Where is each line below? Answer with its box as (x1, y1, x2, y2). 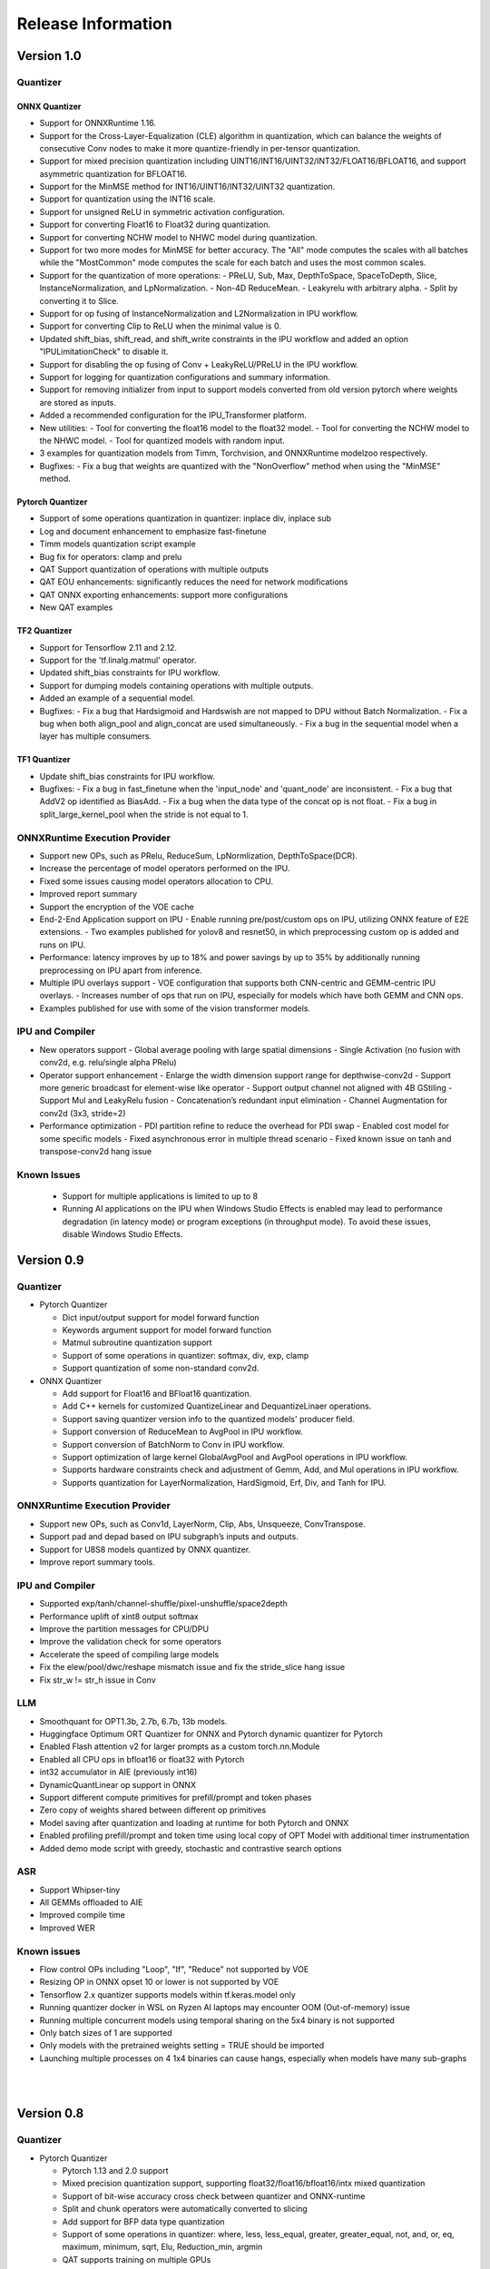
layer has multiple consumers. (39, 731, 152, 742)
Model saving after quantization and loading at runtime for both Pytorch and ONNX (39, 1817, 349, 1828)
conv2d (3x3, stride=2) (39, 1107, 126, 1118)
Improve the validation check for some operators (39, 1636, 222, 1647)
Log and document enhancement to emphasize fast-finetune (39, 526, 267, 536)
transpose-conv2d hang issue (39, 1145, 152, 1156)
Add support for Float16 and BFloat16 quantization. (62, 1388, 252, 1399)
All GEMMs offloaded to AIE (39, 1897, 143, 1908)
